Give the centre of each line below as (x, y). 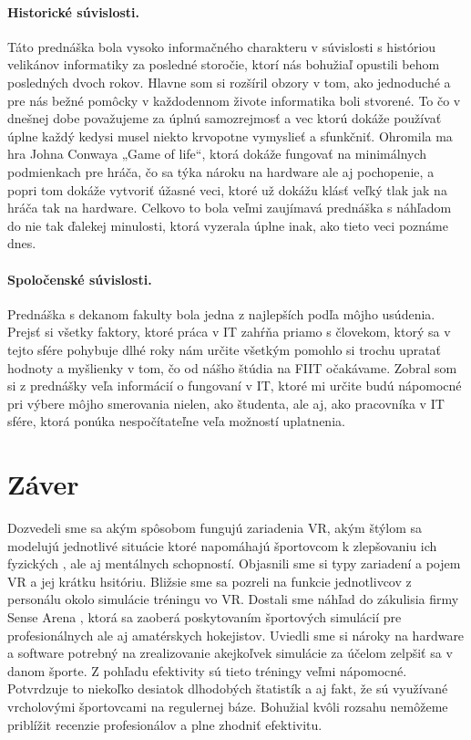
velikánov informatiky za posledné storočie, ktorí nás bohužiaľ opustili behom (224, 64)
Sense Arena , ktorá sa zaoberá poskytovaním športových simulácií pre (205, 616)
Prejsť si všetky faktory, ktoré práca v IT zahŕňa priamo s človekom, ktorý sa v (229, 332)
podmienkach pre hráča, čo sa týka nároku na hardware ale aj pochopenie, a (221, 171)
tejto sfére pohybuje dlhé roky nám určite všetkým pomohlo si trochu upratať (225, 349)
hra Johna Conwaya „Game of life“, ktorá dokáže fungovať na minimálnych (217, 154)
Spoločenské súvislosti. (80, 279)
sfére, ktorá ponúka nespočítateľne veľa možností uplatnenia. (176, 421)
